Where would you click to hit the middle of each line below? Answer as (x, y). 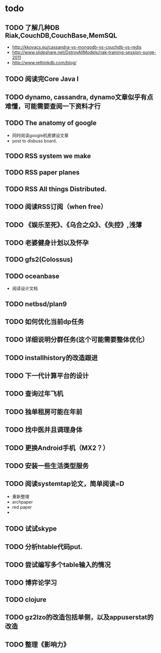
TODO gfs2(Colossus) (39, 260)
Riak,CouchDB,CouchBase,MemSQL (61, 35)
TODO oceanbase (32, 276)
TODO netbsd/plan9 (36, 304)
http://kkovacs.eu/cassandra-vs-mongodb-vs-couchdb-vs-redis (77, 47)
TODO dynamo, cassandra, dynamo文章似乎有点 (79, 97)
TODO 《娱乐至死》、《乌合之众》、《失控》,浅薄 (73, 225)
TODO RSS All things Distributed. (56, 189)
